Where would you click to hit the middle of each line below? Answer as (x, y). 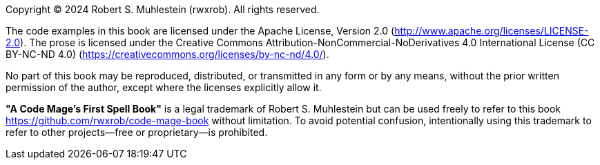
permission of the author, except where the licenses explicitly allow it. (164, 87)
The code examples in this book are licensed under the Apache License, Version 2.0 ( (200, 31)
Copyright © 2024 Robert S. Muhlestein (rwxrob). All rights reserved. (163, 9)
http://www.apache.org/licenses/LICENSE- (492, 31)
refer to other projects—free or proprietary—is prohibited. (137, 132)
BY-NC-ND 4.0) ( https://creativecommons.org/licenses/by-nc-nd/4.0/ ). (167, 54)
